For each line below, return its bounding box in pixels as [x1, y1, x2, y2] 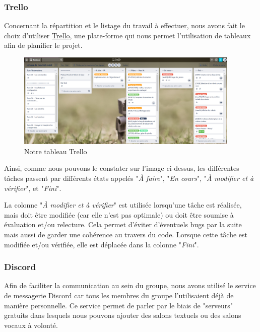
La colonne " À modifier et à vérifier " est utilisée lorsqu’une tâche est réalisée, [4, 200, 242, 210]
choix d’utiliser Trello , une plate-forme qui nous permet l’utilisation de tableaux [4, 30, 251, 40]
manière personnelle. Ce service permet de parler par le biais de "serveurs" [4, 300, 233, 310]
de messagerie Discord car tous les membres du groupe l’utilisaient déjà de [4, 290, 234, 301]
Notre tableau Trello [24, 146, 87, 156]
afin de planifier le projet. [4, 40, 83, 50]
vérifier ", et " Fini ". [4, 182, 61, 193]
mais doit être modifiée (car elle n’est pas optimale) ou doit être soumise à [4, 209, 234, 220]
